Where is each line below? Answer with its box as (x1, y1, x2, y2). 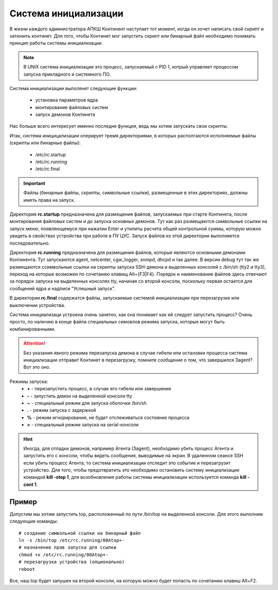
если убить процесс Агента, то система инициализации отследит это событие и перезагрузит (23, 460, 231, 466)
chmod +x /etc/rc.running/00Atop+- (19, 551, 109, 558)
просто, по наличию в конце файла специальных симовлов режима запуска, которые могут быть (9, 319, 225, 325)
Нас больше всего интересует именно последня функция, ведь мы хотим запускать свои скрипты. (9, 123, 229, 129)
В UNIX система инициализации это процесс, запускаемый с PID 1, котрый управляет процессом (23, 64, 238, 70)
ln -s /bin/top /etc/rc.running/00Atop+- (19, 537, 125, 543)
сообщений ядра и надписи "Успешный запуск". (9, 285, 116, 291)
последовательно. (9, 240, 50, 246)
